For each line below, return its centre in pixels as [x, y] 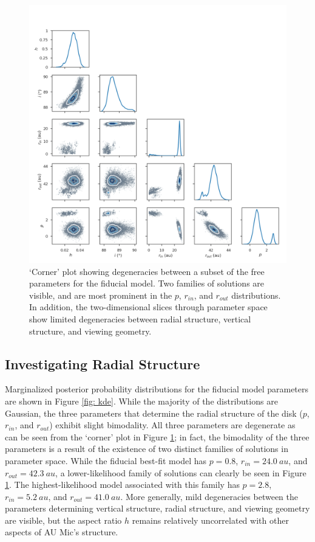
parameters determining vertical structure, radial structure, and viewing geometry [157, 508]
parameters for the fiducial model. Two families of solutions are [147, 283]
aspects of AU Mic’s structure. [62, 532]
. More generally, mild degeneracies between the [209, 496]
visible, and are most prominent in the [101, 295]
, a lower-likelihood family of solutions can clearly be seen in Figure [181, 472]
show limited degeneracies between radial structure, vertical [140, 318]
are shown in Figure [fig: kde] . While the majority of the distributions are [141, 401]
